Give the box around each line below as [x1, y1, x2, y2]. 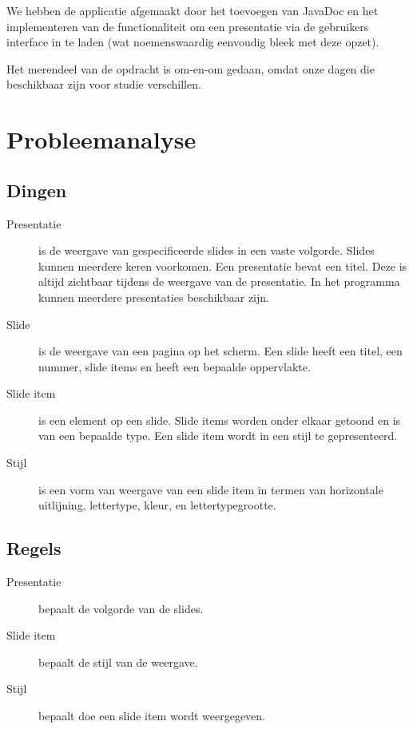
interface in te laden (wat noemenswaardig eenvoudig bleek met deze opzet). [6, 34, 379, 50]
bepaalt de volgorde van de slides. [38, 600, 204, 616]
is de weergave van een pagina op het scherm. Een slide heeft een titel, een [38, 343, 403, 359]
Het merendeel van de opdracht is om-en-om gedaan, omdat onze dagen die [6, 60, 375, 77]
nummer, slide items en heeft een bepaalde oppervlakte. [38, 358, 311, 374]
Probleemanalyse [6, 123, 197, 156]
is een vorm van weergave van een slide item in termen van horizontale [38, 481, 383, 497]
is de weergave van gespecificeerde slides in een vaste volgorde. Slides [38, 242, 375, 259]
